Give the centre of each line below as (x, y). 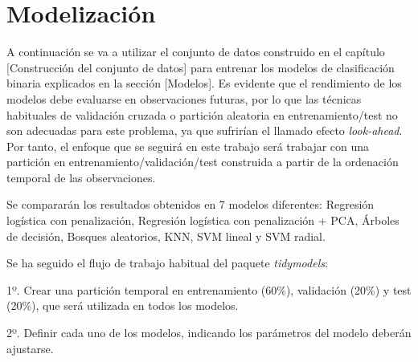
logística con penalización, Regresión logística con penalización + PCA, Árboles (203, 220)
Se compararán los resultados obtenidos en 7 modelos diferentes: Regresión (191, 204)
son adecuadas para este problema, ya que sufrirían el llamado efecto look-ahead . (205, 130)
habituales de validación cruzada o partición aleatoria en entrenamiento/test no (202, 114)
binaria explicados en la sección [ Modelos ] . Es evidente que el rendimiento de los (204, 83)
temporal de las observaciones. (81, 177)
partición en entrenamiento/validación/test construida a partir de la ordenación (203, 162)
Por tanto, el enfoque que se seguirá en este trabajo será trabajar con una (188, 146)
